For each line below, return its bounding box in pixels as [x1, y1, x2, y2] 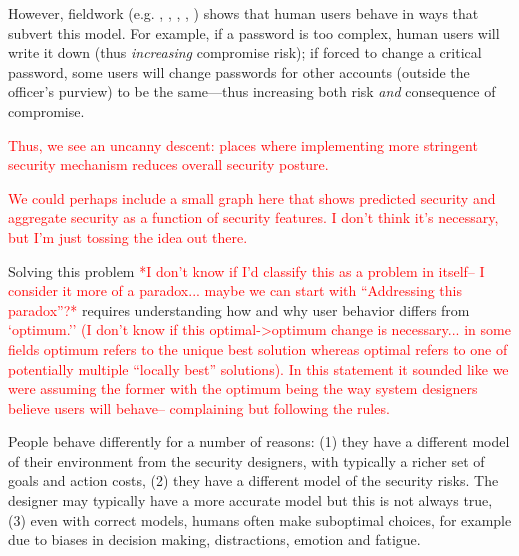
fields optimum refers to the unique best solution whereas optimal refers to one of [8, 338, 508, 359]
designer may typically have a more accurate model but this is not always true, [8, 490, 493, 511]
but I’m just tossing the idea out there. [8, 226, 248, 247]
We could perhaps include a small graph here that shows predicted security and [8, 187, 496, 208]
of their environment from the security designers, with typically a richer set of [8, 450, 485, 471]
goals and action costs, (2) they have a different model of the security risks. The [8, 470, 499, 491]
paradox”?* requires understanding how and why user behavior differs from [8, 299, 470, 320]
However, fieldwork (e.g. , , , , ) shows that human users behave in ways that [8, 3, 479, 23]
